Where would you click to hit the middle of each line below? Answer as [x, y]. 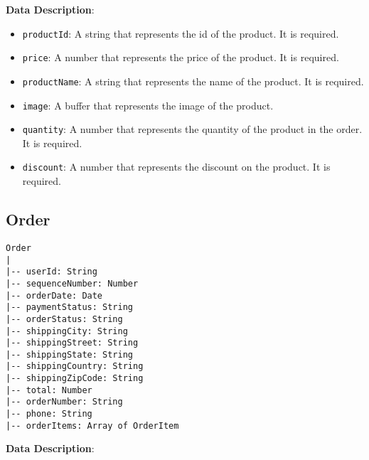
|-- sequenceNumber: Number [72, 283]
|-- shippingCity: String [67, 331]
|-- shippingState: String [69, 354]
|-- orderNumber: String [64, 402]
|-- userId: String [52, 272]
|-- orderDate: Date [54, 295]
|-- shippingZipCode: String [75, 379]
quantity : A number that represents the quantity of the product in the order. [192, 129]
